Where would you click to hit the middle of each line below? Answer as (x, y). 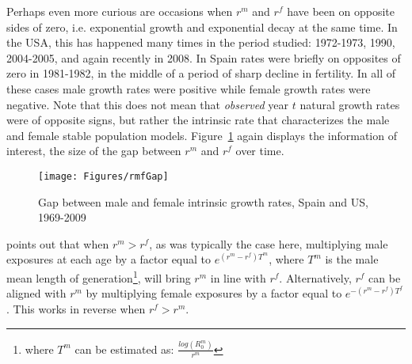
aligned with (36, 293)
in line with (238, 277)
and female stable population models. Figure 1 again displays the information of (202, 135)
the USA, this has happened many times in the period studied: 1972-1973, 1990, (201, 42)
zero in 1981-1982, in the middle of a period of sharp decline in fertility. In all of (201, 73)
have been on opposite (341, 11)
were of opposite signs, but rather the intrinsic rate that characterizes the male (198, 120)
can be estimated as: (124, 349)
